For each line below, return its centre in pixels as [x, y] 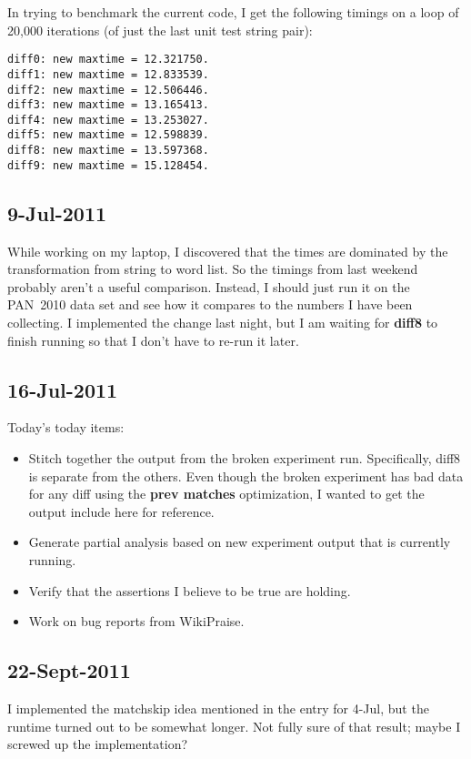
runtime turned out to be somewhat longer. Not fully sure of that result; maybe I [234, 726]
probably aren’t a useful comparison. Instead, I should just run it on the [209, 286]
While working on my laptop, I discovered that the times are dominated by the [228, 251]
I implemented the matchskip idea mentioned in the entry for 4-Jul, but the [218, 708]
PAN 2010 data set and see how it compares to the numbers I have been [210, 304]
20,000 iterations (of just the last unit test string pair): [160, 30]
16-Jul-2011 [63, 389]
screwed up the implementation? [98, 744]
